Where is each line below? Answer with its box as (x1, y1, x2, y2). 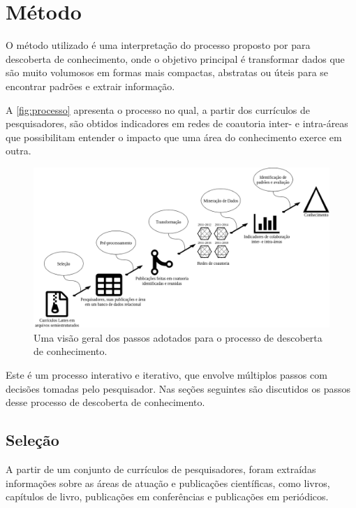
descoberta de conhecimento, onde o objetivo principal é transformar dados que (6, 51, 345, 66)
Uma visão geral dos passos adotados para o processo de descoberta (34, 330, 322, 344)
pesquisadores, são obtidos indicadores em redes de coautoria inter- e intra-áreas (6, 116, 348, 131)
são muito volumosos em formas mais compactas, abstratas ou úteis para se (6, 65, 329, 80)
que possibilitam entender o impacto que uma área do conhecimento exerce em (6, 129, 342, 144)
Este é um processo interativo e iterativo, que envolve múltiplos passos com (6, 368, 327, 382)
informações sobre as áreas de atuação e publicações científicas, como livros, (6, 475, 330, 490)
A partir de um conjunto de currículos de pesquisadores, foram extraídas (6, 462, 316, 477)
